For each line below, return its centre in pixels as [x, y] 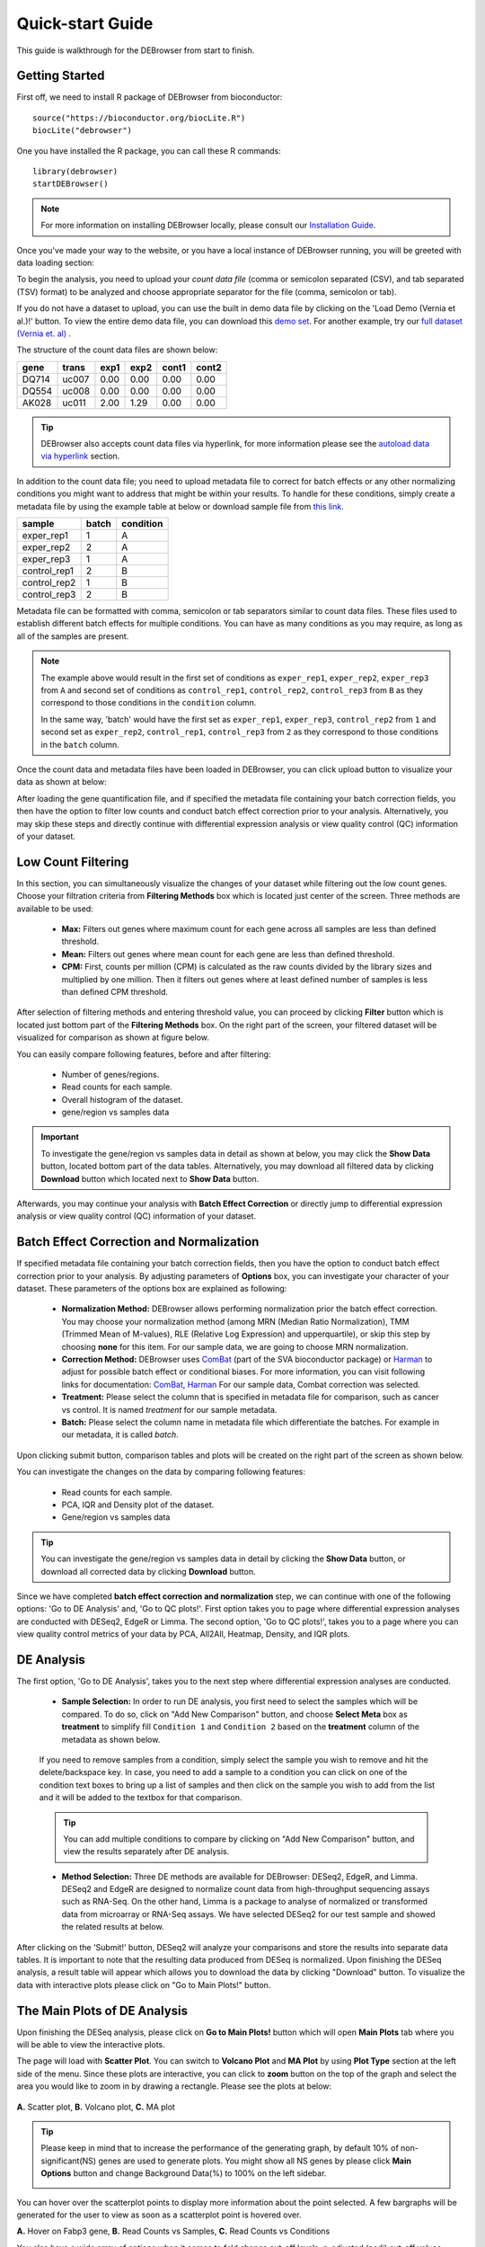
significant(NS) [69, 2161]
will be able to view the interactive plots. [91, 2045]
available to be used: [55, 909]
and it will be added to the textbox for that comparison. [141, 1798]
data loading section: [55, 262]
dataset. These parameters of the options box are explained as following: [152, 1289]
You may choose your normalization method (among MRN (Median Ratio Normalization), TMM [235, 1321]
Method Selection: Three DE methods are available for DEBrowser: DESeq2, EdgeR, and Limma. [239, 1876]
